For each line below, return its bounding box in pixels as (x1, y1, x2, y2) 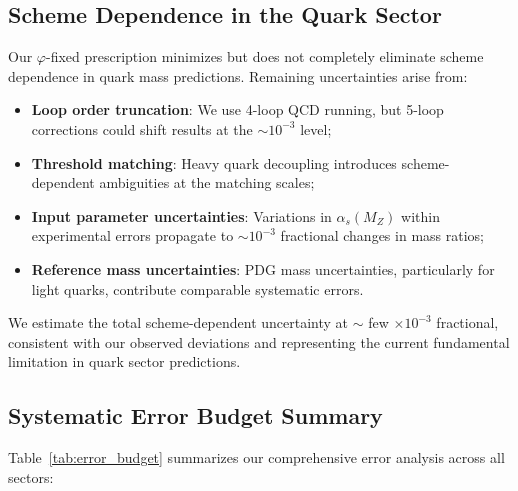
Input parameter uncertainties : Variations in (31, 205, 332, 226)
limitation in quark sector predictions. (8, 351, 241, 372)
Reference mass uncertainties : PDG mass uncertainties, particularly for (31, 258, 495, 279)
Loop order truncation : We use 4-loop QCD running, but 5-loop (31, 99, 444, 120)
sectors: (8, 466, 54, 487)
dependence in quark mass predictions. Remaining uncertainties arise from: (8, 65, 468, 86)
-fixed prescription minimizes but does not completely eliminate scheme (45, 46, 484, 67)
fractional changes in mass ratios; (280, 225, 484, 246)
